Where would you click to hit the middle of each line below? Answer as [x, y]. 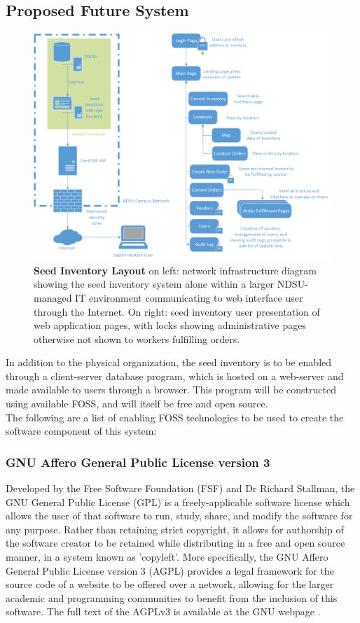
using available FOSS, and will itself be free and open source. [137, 404]
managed [53, 297]
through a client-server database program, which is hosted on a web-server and [175, 376]
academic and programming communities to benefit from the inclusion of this [172, 597]
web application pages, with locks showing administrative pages [170, 325]
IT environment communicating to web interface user [189, 297]
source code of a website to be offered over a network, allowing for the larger [170, 584]
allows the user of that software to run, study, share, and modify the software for [179, 516]
